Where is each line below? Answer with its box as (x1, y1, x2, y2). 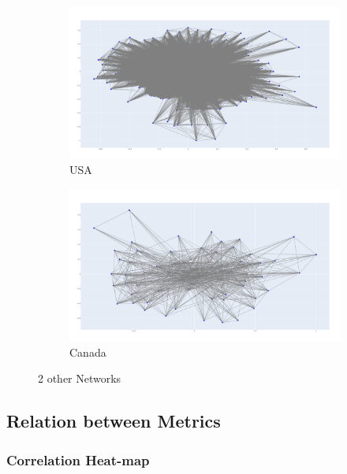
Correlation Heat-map (6, 450, 150, 469)
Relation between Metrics (6, 409, 221, 433)
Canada (69, 343, 106, 360)
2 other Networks (38, 370, 121, 387)
